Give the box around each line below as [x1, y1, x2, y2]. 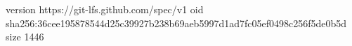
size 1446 [6, 29, 44, 44]
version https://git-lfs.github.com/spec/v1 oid [6, 2, 204, 16]
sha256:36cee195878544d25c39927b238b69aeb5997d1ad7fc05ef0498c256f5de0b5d [6, 15, 347, 30]
